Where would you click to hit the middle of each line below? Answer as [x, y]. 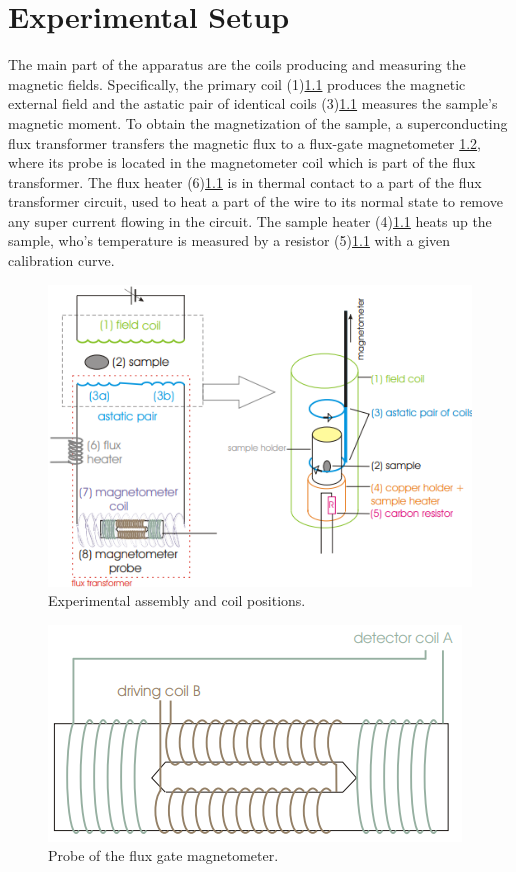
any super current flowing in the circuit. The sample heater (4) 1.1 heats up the [250, 220]
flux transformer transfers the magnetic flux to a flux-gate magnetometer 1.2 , [244, 142]
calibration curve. [61, 260]
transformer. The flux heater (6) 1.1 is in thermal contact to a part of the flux [245, 181]
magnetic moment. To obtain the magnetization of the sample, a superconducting [258, 122]
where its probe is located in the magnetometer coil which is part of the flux [242, 162]
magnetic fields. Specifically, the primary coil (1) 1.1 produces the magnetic [237, 83]
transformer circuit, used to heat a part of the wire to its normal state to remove [255, 201]
